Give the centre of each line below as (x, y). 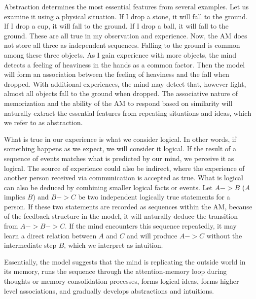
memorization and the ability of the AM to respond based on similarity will (118, 103)
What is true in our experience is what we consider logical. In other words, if (120, 139)
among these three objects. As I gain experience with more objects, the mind (120, 54)
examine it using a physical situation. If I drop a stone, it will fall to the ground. (126, 16)
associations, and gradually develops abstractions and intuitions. (117, 290)
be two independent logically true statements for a (154, 197)
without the (224, 235)
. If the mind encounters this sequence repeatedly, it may (151, 226)
